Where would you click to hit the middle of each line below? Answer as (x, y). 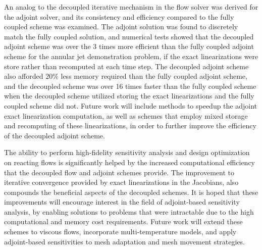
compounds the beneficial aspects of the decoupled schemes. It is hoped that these (131, 192)
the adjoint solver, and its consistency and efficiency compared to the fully (119, 16)
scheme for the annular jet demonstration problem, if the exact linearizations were (131, 56)
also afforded (24, 76)
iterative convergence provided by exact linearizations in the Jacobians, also (121, 182)
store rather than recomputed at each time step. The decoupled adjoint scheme (126, 66)
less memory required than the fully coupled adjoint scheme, (154, 76)
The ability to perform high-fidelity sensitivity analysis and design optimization (127, 152)
